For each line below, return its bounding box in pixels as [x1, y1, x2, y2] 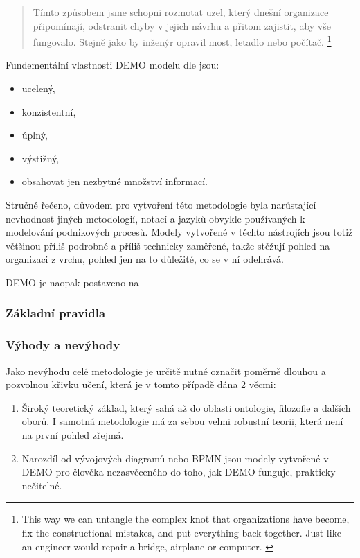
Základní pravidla [6, 304, 106, 322]
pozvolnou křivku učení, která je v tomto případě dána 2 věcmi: [6, 377, 276, 392]
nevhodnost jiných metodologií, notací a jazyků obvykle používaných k [6, 211, 305, 225]
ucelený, [21, 81, 55, 96]
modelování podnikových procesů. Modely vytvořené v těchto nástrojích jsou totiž [6, 225, 353, 239]
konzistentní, [21, 104, 76, 119]
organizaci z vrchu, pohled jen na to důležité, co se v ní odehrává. [6, 252, 284, 266]
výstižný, [21, 150, 60, 165]
